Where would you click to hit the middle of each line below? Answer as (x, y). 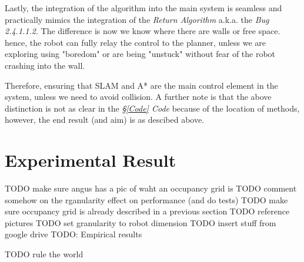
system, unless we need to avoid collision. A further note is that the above (138, 97)
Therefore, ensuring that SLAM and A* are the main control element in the (141, 85)
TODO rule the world (44, 254)
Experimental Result (91, 160)
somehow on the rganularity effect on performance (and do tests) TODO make (146, 199)
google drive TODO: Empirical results (74, 234)
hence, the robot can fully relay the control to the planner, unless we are (136, 42)
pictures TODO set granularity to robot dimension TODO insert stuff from (141, 222)
